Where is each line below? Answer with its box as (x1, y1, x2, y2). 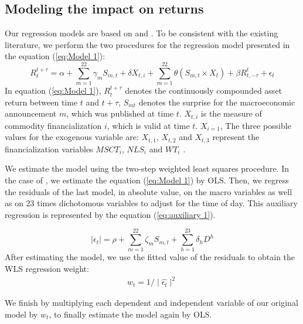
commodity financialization (5, 119, 102, 131)
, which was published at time (66, 107, 174, 120)
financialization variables (5, 142, 93, 155)
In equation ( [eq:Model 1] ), (5, 84, 101, 97)
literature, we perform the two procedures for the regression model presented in (5, 38, 290, 50)
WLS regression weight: (5, 262, 89, 275)
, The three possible (220, 119, 291, 131)
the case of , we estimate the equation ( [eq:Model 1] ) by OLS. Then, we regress (5, 173, 289, 186)
